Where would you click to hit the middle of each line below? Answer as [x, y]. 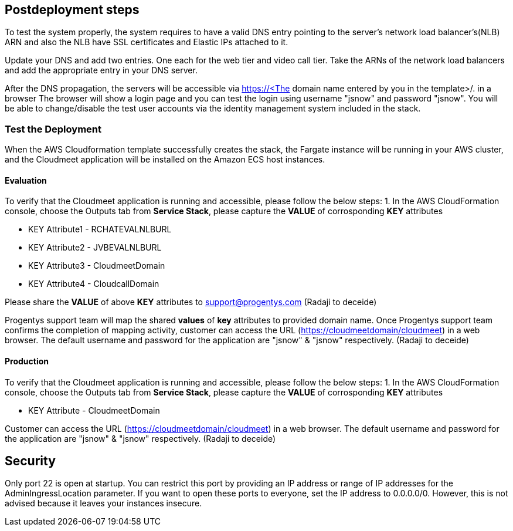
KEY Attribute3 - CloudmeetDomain [97, 266]
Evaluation [26, 180]
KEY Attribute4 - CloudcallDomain [94, 284]
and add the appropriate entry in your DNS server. [101, 70]
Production [27, 361]
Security [30, 461]
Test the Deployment [53, 129]
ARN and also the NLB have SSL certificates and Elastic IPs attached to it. [147, 42]
